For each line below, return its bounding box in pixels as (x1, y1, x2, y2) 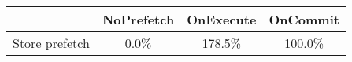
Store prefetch (13, 34, 90, 52)
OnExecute (187, 10, 257, 28)
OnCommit (269, 10, 339, 28)
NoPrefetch (102, 10, 175, 28)
